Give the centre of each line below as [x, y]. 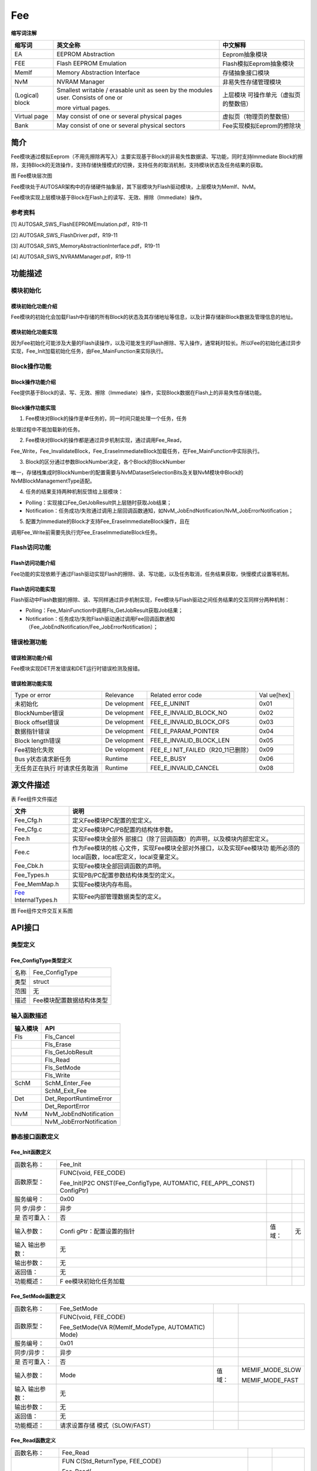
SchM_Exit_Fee [66, 1091]
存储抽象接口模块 [246, 72]
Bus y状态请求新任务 [43, 759]
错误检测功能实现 [31, 684]
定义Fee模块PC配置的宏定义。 [114, 821]
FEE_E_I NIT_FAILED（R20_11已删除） [201, 750]
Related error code [176, 695]
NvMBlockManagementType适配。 [53, 481]
